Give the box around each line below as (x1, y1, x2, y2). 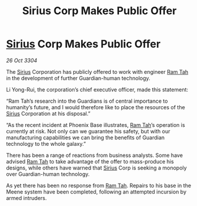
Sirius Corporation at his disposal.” (6, 110, 91, 117)
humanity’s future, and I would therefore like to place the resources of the (6, 103, 185, 110)
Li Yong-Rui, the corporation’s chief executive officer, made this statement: (6, 86, 188, 93)
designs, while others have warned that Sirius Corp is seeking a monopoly (6, 164, 188, 171)
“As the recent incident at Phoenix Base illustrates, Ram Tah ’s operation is (6, 121, 185, 128)
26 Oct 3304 (6, 57, 37, 64)
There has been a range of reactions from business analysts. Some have (6, 152, 183, 159)
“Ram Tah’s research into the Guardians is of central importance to (6, 97, 168, 104)
